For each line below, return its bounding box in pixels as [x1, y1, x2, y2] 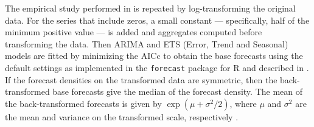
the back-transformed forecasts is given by [5, 97, 162, 109]
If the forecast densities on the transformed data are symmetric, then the [5, 73, 277, 86]
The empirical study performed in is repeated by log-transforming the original [5, 2, 296, 14]
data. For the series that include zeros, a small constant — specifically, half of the [5, 13, 310, 26]
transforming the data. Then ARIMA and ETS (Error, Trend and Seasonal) [5, 37, 288, 50]
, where [229, 97, 257, 109]
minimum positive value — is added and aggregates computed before [5, 26, 262, 38]
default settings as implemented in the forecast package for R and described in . [5, 61, 309, 74]
